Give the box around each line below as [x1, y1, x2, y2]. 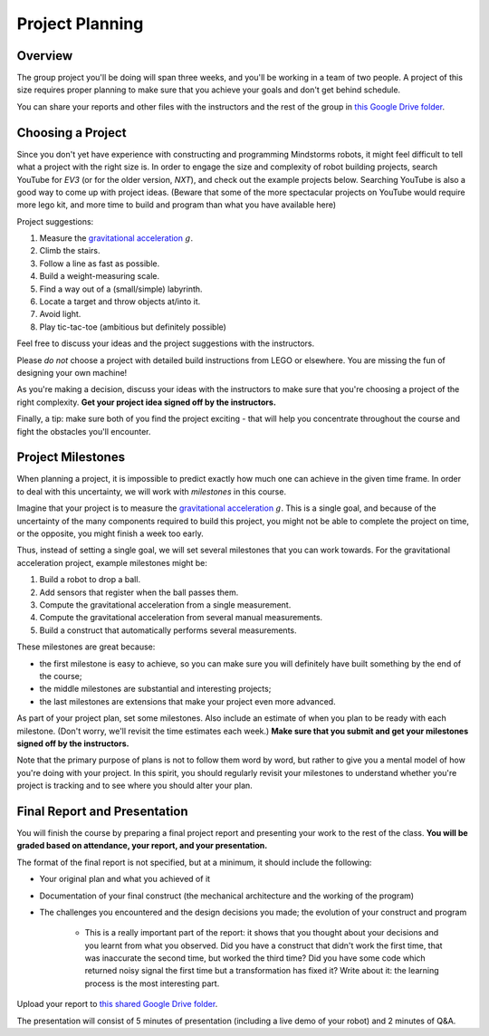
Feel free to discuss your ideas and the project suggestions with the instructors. [16, 338, 315, 349]
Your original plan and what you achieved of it [39, 874, 211, 885]
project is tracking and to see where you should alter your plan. [16, 780, 253, 791]
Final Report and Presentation [16, 803, 189, 819]
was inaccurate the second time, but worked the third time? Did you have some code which [84, 953, 426, 964]
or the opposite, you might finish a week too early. [16, 528, 204, 539]
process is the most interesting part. [84, 978, 220, 989]
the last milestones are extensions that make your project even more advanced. [39, 695, 336, 706]
